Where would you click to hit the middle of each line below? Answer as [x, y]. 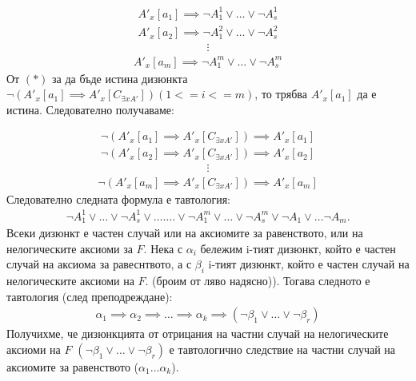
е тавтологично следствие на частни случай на [282, 349]
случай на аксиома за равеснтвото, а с [99, 264]
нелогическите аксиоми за [70, 248]
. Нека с [163, 248]
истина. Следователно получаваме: [90, 109]
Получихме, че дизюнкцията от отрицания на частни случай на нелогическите [198, 333]
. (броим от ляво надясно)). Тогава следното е [258, 281]
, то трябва [281, 94]
